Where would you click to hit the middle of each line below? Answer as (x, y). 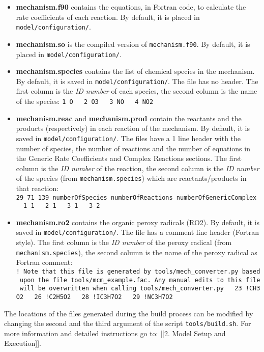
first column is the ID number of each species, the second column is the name (137, 91)
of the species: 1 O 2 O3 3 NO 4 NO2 (85, 101)
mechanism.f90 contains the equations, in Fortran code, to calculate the (131, 7)
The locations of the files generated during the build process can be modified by (129, 313)
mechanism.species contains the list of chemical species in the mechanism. (135, 71)
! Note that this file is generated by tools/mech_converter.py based (138, 271)
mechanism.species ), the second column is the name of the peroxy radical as (137, 252)
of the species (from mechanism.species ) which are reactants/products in (131, 178)
